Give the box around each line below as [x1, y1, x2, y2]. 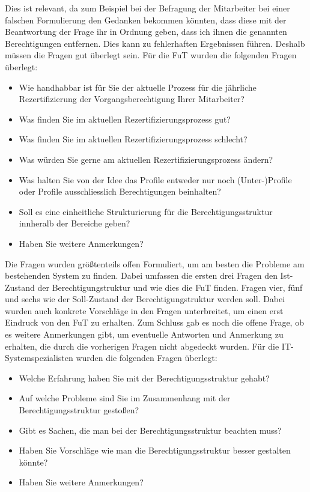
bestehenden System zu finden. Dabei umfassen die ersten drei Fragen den [5, 269, 278, 282]
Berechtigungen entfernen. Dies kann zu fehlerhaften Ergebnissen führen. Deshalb [5, 37, 305, 49]
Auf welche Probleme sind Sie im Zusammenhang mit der [19, 392, 231, 404]
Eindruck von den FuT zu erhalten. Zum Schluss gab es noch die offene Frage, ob [5, 316, 304, 329]
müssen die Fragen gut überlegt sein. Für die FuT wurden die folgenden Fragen [5, 49, 297, 61]
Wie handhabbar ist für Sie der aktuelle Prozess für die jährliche [19, 80, 257, 93]
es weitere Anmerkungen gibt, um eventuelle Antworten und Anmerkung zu [5, 328, 284, 341]
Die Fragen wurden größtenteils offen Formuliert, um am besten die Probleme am [5, 257, 305, 270]
